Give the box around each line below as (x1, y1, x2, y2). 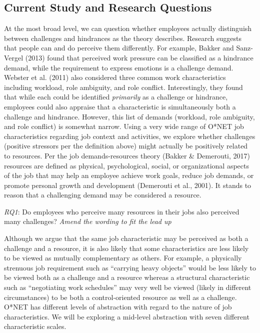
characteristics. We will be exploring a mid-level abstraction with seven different (4, 311, 249, 321)
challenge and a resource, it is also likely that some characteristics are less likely (4, 242, 249, 253)
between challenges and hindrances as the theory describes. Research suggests (4, 32, 242, 43)
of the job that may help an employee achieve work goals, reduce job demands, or (4, 170, 254, 180)
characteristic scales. (4, 321, 66, 331)
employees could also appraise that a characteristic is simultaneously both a (4, 101, 236, 111)
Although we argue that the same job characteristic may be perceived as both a (4, 233, 248, 243)
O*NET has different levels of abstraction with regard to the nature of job (4, 301, 232, 312)
